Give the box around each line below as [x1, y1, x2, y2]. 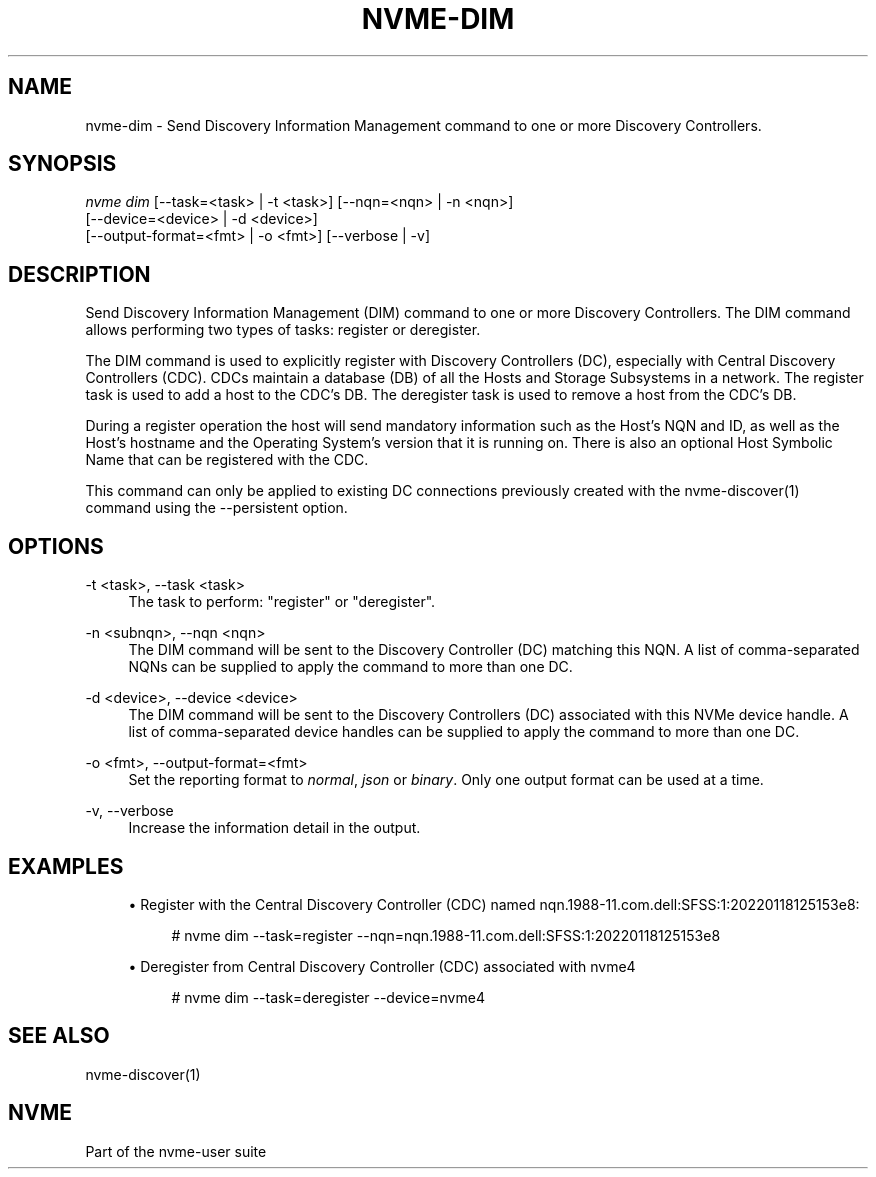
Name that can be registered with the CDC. [85, 451, 369, 469]
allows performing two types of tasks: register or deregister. [85, 321, 481, 339]
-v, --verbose [85, 802, 174, 820]
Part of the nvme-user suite [85, 1142, 267, 1160]
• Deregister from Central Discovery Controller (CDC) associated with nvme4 [128, 957, 636, 975]
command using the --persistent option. [85, 499, 348, 517]
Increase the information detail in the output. [128, 819, 421, 837]
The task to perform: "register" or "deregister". [128, 593, 436, 611]
